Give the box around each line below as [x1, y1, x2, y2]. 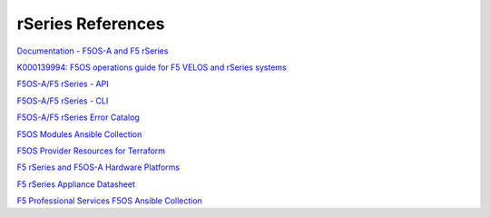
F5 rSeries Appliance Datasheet [16, 178, 136, 190]
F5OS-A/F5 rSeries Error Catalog [16, 112, 140, 123]
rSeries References [16, 14, 165, 34]
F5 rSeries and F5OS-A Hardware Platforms [16, 162, 181, 173]
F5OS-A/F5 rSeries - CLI [16, 95, 109, 106]
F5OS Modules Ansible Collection [16, 128, 142, 140]
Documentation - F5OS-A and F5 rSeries [16, 45, 169, 56]
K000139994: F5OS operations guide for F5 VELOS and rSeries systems [16, 62, 288, 73]
